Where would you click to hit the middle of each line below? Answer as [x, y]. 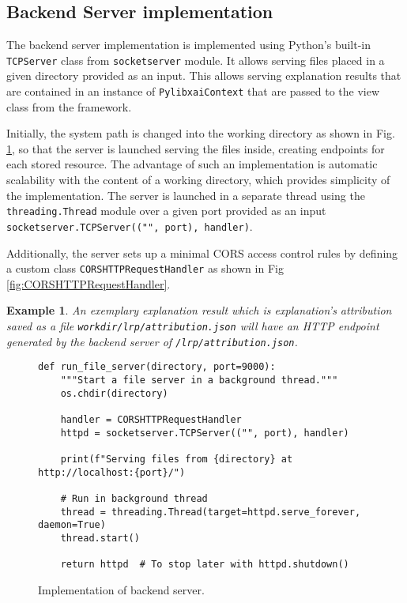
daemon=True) [72, 525]
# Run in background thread [134, 498]
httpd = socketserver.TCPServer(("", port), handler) [205, 433]
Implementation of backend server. [121, 589]
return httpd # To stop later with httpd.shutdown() [205, 565]
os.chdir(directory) [114, 393]
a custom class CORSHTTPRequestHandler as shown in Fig [145, 268]
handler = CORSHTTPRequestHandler [151, 419]
